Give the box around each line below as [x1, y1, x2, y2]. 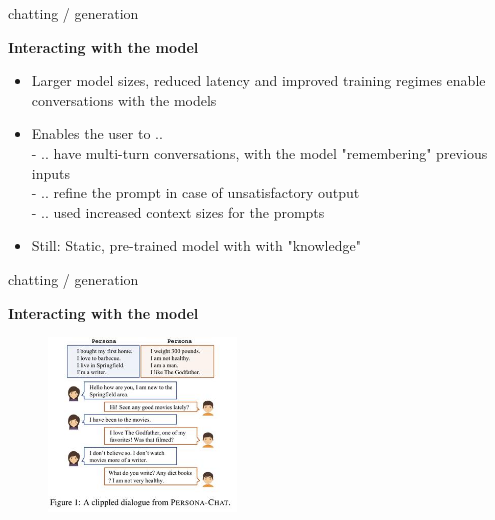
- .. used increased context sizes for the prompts [31, 201, 325, 222]
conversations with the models [31, 89, 217, 110]
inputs [31, 162, 71, 183]
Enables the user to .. [31, 123, 163, 144]
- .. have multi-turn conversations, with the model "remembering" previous [31, 142, 488, 163]
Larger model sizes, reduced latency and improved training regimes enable [31, 70, 486, 91]
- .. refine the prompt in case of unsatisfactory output [31, 182, 360, 203]
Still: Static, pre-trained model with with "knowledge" [31, 235, 361, 256]
